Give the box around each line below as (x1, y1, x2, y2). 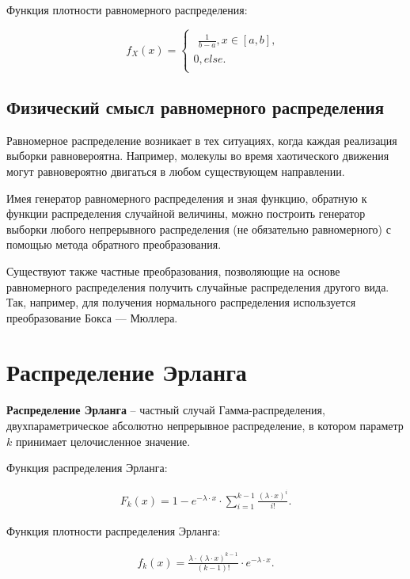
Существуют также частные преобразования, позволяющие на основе (6, 262, 340, 279)
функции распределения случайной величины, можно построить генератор (6, 205, 366, 222)
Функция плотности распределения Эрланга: (6, 522, 221, 539)
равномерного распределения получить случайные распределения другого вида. (6, 278, 389, 295)
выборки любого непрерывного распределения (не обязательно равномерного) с (6, 220, 391, 237)
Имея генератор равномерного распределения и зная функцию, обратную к (6, 189, 367, 206)
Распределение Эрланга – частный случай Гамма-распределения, (6, 402, 325, 418)
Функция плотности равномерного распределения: (6, 2, 248, 17)
